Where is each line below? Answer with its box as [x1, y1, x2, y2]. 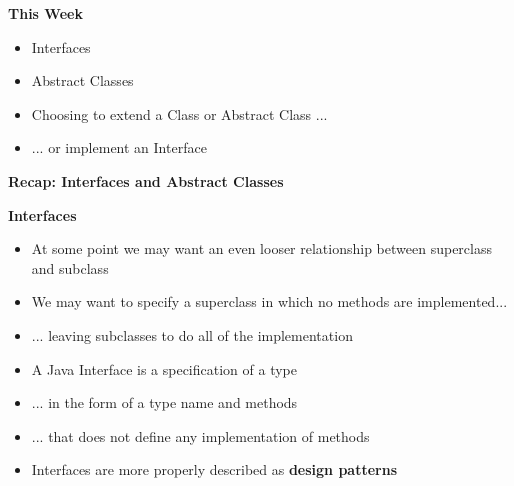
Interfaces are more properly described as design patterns [31, 459, 398, 480]
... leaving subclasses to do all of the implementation [31, 324, 353, 345]
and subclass [31, 257, 109, 278]
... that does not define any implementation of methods [31, 425, 370, 446]
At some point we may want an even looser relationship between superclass [31, 238, 492, 259]
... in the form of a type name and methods [31, 392, 298, 413]
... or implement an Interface [31, 137, 207, 158]
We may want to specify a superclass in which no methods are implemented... [31, 291, 508, 312]
